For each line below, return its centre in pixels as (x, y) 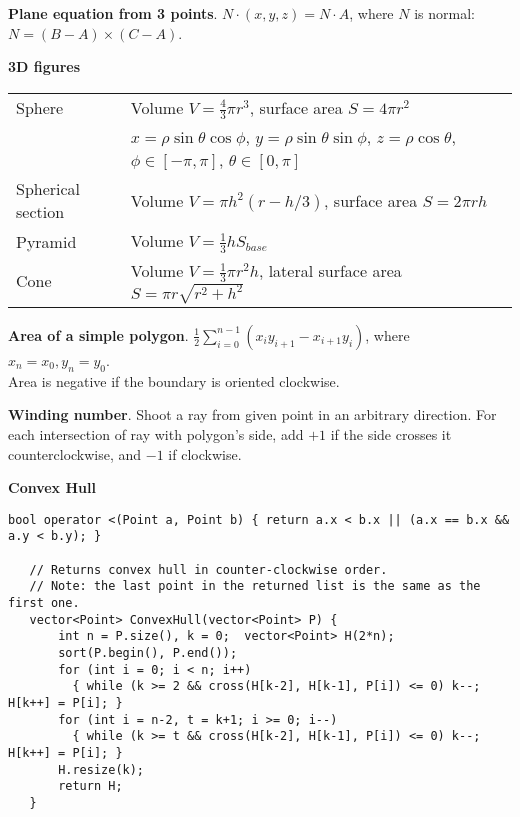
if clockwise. (205, 453)
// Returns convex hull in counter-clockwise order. (208, 569)
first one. (44, 603)
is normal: (444, 13)
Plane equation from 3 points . (113, 13)
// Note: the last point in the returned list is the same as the (255, 586)
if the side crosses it (391, 433)
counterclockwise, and (75, 453)
